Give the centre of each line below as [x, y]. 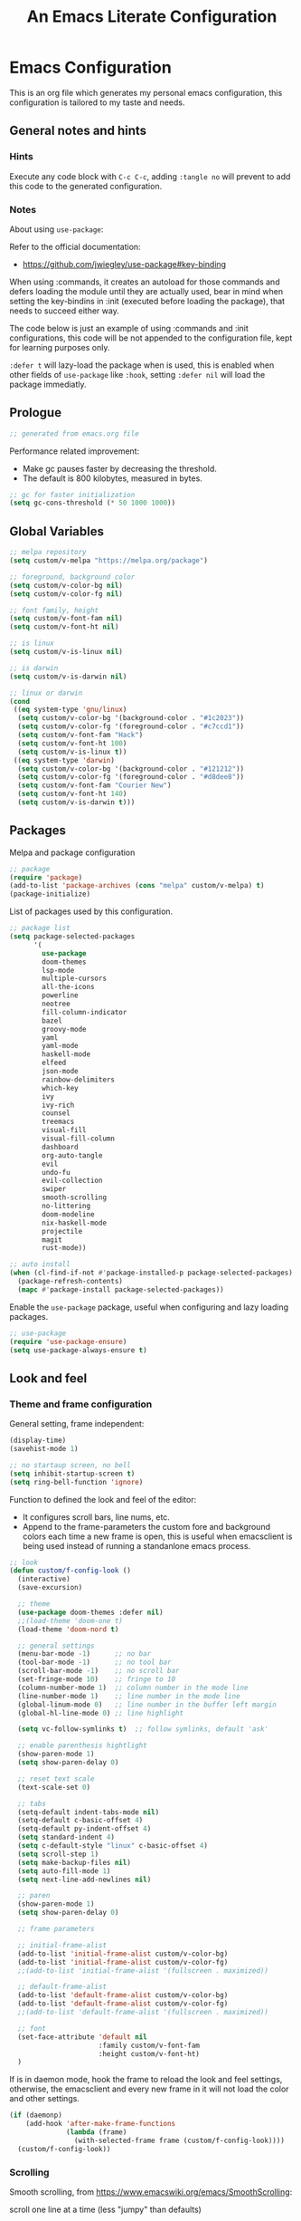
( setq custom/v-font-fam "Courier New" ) [94, 785]
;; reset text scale [56, 1779]
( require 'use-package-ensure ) [68, 1341]
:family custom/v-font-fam [149, 2045]
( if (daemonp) [36, 2115]
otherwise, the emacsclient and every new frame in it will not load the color [149, 2089]
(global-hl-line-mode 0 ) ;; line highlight [100, 1713]
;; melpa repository [48, 553]
